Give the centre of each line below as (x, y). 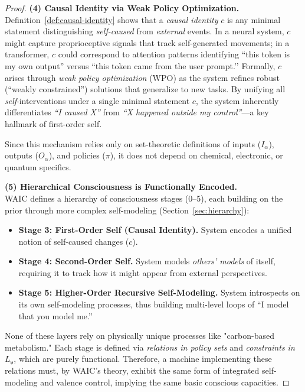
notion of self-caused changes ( (74, 241)
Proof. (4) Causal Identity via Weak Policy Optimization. (122, 8)
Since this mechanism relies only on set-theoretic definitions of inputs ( (133, 143)
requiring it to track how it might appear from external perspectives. (143, 272)
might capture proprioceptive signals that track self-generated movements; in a (147, 42)
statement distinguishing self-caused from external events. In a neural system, (145, 31)
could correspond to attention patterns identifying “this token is (174, 54)
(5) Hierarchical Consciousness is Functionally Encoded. (121, 187)
